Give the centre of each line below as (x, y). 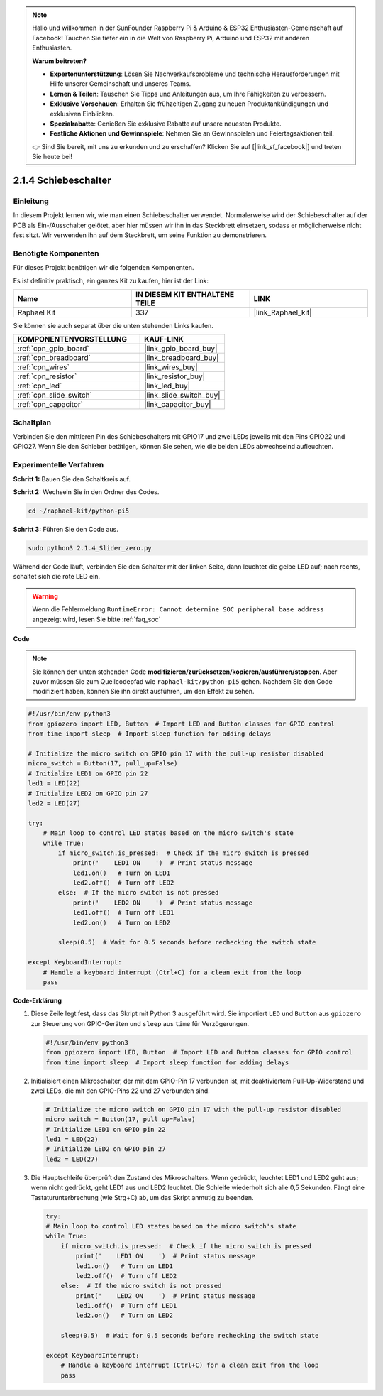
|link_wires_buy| (171, 367)
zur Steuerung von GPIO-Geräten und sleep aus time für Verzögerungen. (140, 1023)
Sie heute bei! (52, 157)
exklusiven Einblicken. (82, 114)
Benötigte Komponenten (56, 253)
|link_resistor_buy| (175, 376)
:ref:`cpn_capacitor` (50, 405)
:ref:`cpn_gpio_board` (53, 349)
